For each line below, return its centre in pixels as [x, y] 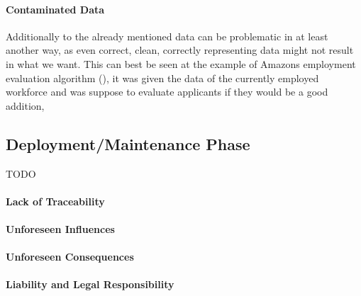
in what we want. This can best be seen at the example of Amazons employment [181, 63]
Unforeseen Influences [60, 228]
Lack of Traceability [55, 201]
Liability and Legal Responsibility [90, 284]
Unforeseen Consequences [70, 257]
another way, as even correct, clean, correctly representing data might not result [180, 50]
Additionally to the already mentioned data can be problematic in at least [167, 36]
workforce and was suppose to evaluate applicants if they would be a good [167, 92]
